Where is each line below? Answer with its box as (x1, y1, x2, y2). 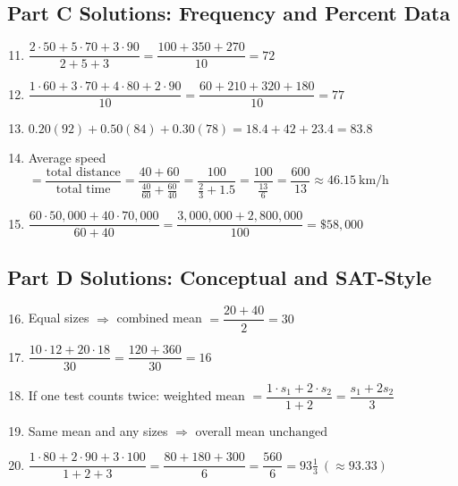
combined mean (116, 308, 202, 327)
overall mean (195, 421, 265, 440)
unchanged (268, 425, 327, 439)
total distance (46, 165, 121, 179)
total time (55, 182, 111, 196)
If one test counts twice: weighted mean (28, 386, 245, 405)
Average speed (28, 148, 106, 167)
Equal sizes (28, 308, 89, 327)
